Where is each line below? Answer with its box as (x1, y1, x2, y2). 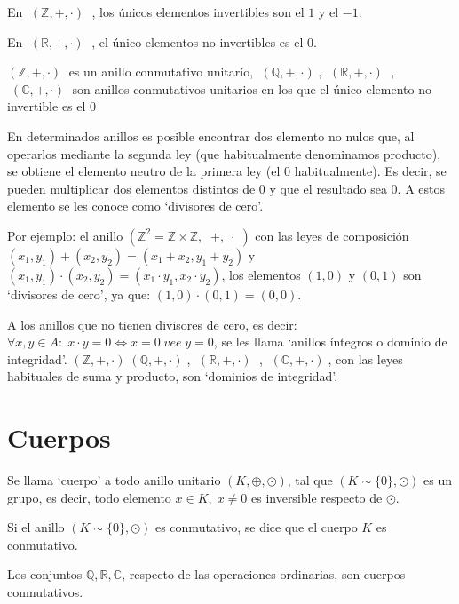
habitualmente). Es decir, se (294, 162, 447, 180)
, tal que (287, 471, 333, 489)
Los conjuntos (7, 565, 83, 584)
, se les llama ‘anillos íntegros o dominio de (213, 332, 447, 351)
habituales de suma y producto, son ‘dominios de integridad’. (7, 367, 338, 385)
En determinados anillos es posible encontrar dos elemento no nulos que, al (7, 126, 415, 145)
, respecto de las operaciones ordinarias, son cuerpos (122, 565, 406, 584)
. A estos (397, 179, 445, 197)
